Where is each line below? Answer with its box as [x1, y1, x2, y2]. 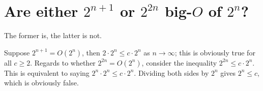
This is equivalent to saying [4, 67, 90, 78]
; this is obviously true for [174, 47, 255, 57]
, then [82, 47, 100, 57]
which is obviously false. [4, 77, 79, 88]
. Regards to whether [30, 57, 96, 68]
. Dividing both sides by [134, 67, 209, 78]
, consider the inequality [141, 57, 217, 68]
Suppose [4, 47, 30, 57]
